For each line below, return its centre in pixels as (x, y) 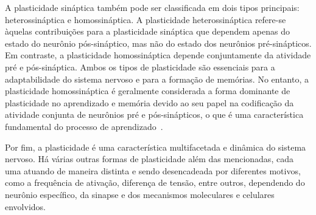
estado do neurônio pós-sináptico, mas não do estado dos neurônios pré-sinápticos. (158, 43)
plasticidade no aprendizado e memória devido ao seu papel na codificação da (149, 102)
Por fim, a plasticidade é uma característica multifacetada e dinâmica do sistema (156, 147)
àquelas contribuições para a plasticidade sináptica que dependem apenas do (147, 31)
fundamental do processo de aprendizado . (84, 126)
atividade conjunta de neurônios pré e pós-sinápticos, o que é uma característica (154, 114)
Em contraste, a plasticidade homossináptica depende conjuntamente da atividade (158, 55)
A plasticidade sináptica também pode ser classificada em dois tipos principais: (152, 7)
